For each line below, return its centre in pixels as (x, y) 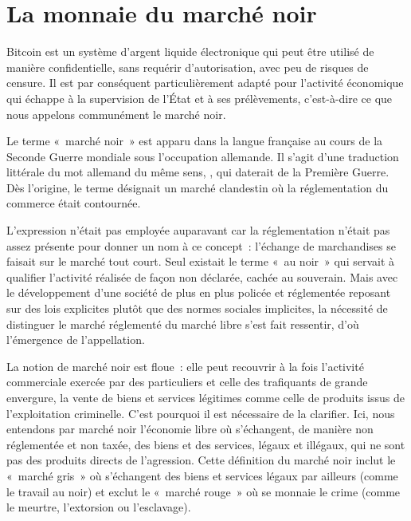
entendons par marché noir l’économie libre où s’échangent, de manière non (190, 429)
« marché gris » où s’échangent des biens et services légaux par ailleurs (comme (202, 475)
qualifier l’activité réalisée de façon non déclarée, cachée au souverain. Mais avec (202, 276)
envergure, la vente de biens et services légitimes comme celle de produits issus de (205, 397)
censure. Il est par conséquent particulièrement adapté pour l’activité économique (205, 83)
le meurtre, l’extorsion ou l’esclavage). (99, 507)
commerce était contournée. (74, 203)
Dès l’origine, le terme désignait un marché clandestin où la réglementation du (198, 187)
